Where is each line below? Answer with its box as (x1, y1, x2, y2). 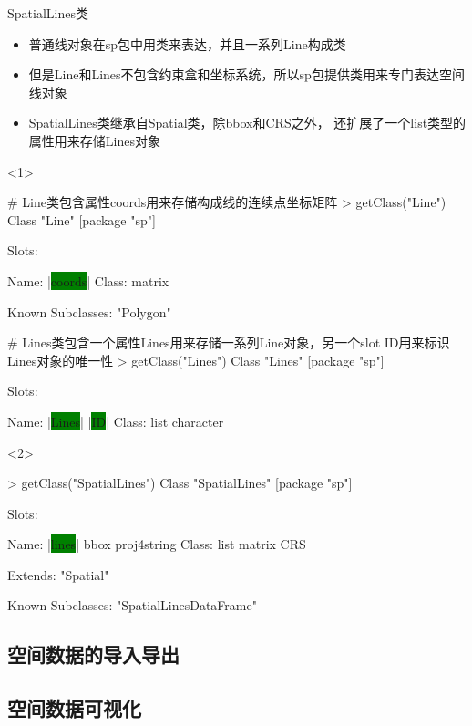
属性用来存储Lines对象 (28, 130, 160, 150)
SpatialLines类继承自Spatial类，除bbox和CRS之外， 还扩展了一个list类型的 (28, 113, 467, 132)
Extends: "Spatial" (7, 565, 109, 584)
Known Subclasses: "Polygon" (7, 302, 171, 321)
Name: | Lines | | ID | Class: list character (7, 411, 224, 430)
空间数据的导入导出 (7, 640, 180, 669)
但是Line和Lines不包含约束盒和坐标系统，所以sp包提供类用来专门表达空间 (28, 65, 465, 84)
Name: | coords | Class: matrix (7, 271, 169, 290)
